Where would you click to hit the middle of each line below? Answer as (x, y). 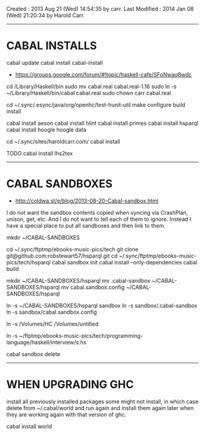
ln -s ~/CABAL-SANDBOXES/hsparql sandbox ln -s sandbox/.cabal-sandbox (102, 305)
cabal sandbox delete (34, 354)
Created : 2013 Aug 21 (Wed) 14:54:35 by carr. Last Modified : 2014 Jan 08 (100, 9)
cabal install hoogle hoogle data (46, 129)
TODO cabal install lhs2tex (40, 153)
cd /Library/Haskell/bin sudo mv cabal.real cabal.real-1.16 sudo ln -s (92, 86)
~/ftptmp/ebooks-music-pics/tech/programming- (81, 335)
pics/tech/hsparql (28, 262)
